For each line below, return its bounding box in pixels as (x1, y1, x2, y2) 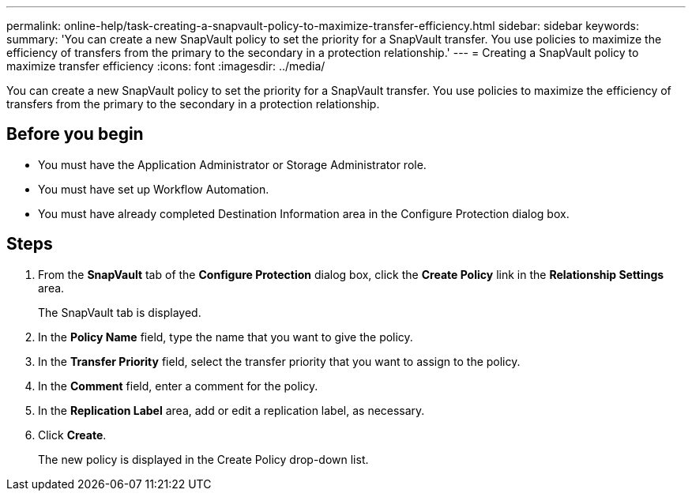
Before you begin (6, 124, 144, 145)
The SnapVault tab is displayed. (38, 305, 201, 319)
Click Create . (38, 427, 107, 442)
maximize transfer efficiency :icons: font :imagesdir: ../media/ (6, 59, 325, 73)
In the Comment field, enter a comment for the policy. (38, 378, 318, 393)
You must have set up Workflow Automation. (38, 182, 269, 196)
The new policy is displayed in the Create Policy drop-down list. (38, 452, 369, 466)
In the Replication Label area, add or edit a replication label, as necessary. (38, 403, 425, 417)
